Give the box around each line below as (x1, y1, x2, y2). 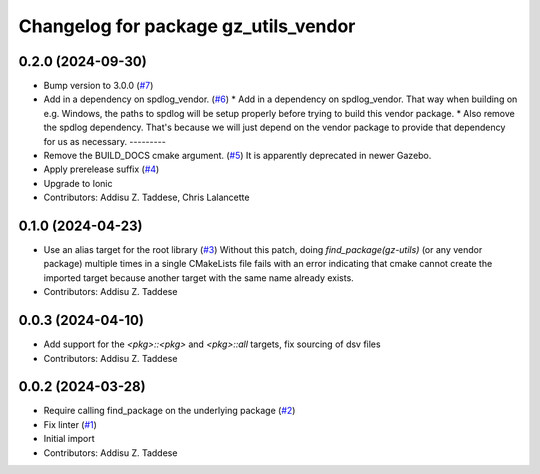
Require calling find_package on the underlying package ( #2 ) (43, 405, 296, 417)
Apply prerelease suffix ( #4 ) (43, 163, 160, 175)
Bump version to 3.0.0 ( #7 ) (43, 80, 154, 92)
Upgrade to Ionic (43, 177, 113, 189)
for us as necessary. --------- (43, 135, 167, 147)
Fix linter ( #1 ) (43, 418, 97, 430)
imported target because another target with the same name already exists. (43, 271, 354, 284)
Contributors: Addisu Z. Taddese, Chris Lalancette (43, 191, 250, 204)
